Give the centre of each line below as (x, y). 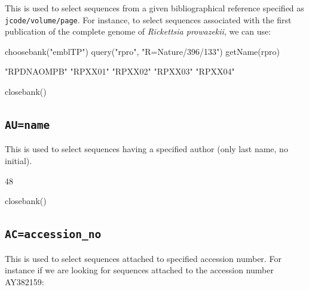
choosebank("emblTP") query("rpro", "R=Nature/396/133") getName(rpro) (142, 51)
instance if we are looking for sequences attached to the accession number (140, 270)
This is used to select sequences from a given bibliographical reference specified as (154, 8)
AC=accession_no (53, 235)
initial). (19, 161)
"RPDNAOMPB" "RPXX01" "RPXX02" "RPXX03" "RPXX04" (120, 71)
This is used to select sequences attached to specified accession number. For (143, 258)
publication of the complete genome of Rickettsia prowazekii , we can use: (138, 31)
